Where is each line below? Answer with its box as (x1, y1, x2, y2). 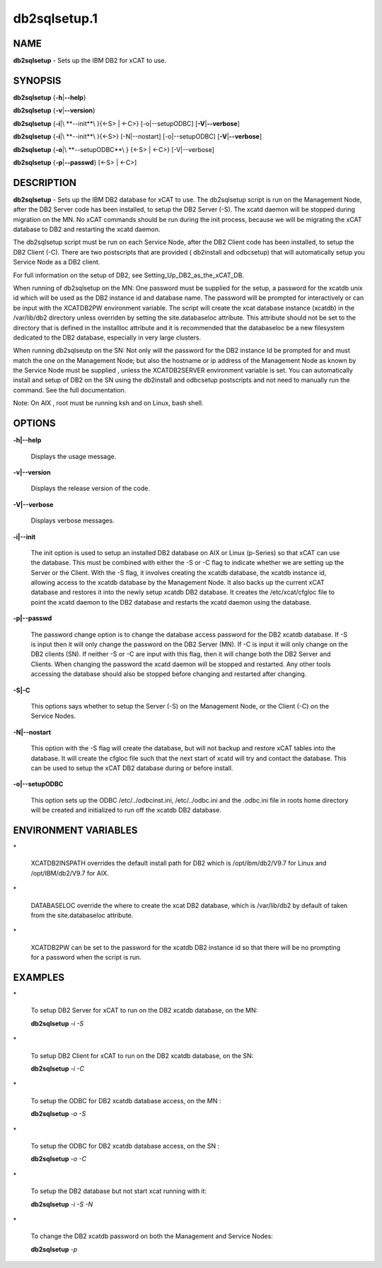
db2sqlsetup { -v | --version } (13, 106, 95, 115)
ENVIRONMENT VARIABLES (13, 824, 138, 836)
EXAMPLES (13, 971, 65, 983)
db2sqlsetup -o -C (30, 1155, 87, 1163)
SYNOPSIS (13, 74, 62, 86)
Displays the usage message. (30, 452, 117, 460)
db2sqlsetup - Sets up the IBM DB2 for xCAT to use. (13, 57, 167, 65)
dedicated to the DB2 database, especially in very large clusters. (13, 333, 202, 342)
